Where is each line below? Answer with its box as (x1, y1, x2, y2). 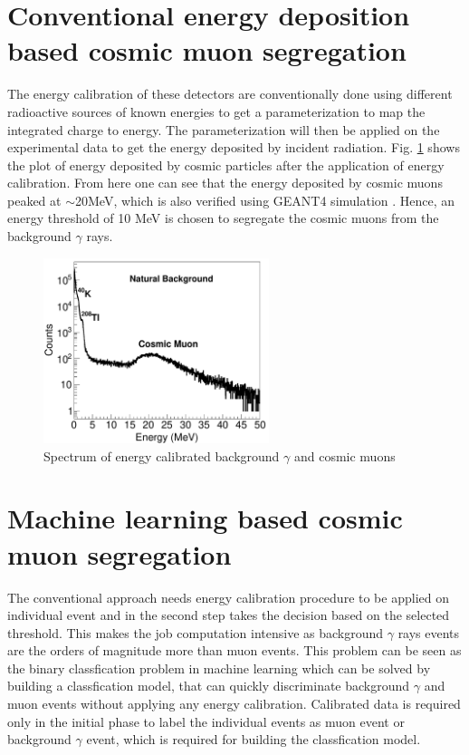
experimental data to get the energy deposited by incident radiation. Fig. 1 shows (7, 138, 460, 157)
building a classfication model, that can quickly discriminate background (7, 676, 410, 695)
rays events (397, 623, 460, 642)
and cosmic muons (293, 446, 396, 465)
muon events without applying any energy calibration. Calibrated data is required (7, 694, 461, 713)
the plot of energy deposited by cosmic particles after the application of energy (7, 155, 445, 174)
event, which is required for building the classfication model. (86, 730, 421, 749)
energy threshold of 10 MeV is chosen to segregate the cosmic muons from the (7, 208, 439, 227)
